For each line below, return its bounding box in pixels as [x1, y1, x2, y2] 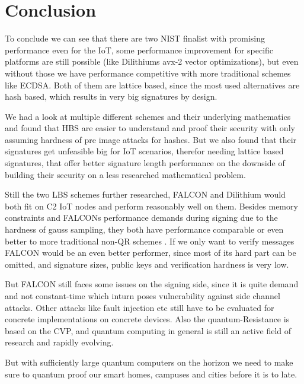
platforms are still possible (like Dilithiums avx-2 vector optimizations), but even [5, 55, 299, 68]
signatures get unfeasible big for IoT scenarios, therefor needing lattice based [5, 145, 284, 157]
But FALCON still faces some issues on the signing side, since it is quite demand [5, 278, 299, 290]
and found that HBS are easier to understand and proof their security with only [5, 122, 295, 134]
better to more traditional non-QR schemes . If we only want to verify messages [5, 234, 295, 247]
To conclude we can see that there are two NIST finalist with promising [5, 32, 265, 45]
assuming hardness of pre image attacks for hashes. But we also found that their [5, 133, 297, 145]
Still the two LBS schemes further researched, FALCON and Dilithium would [5, 188, 286, 201]
